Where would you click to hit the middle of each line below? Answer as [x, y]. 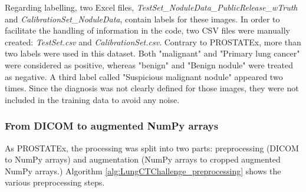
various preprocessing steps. [55, 182]
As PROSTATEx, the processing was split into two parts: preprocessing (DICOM [152, 148]
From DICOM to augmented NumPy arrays [112, 126]
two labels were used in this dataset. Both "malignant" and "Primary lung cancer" [152, 53]
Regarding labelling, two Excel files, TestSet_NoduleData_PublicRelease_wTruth [151, 7]
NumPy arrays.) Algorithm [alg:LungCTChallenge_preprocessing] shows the [143, 171]
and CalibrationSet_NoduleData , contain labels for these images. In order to [142, 19]
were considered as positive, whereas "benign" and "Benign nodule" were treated [149, 64]
